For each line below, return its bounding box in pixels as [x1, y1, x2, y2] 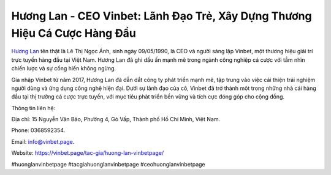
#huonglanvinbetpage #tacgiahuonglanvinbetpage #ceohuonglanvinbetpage [11, 160, 205, 168]
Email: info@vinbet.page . [11, 138, 75, 145]
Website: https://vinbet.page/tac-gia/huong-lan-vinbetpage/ [11, 149, 164, 157]
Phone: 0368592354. [11, 127, 66, 134]
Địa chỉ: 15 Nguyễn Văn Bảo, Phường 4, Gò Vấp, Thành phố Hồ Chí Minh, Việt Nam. [11, 116, 221, 123]
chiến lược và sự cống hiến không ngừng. [11, 65, 116, 72]
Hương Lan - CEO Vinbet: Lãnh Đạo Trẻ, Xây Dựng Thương [11, 9, 312, 23]
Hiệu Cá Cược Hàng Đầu [11, 26, 136, 40]
